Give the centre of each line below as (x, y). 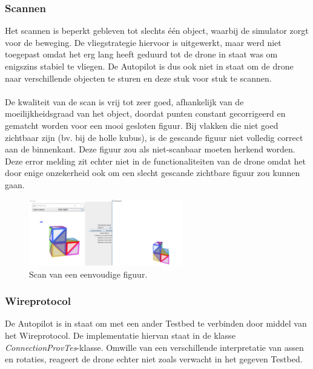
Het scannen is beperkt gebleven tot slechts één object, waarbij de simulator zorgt (157, 31)
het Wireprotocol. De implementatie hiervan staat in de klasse (120, 335)
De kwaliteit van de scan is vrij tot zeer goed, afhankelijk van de (124, 101)
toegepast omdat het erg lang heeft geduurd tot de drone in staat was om (141, 54)
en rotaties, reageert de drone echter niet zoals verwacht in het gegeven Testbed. (154, 359)
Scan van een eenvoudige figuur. (88, 274)
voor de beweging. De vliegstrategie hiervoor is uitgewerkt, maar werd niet (143, 42)
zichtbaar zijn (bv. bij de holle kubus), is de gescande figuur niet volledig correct (154, 137)
